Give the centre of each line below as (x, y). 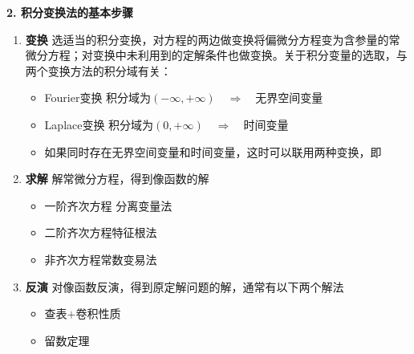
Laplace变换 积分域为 (99, 124)
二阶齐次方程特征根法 (101, 232)
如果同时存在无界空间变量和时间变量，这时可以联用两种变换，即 (213, 151)
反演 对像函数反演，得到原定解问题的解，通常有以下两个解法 (185, 286)
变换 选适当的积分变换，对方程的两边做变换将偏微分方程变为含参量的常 (213, 39)
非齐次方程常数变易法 (101, 259)
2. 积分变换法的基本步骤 (70, 12)
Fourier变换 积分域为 (98, 98)
